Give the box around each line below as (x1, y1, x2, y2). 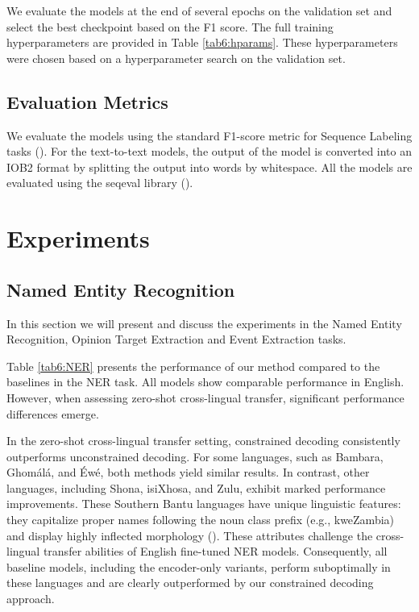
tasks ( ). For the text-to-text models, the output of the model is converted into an (6, 143, 413, 160)
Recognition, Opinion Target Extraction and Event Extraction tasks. (6, 331, 346, 348)
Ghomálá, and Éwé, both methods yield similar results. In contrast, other (6, 464, 370, 481)
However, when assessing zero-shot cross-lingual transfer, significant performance (6, 389, 404, 406)
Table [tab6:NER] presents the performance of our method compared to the (6, 357, 380, 374)
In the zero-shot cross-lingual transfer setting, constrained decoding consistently (6, 432, 400, 449)
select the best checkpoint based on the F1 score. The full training (6, 18, 334, 35)
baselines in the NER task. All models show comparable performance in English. (6, 373, 404, 390)
